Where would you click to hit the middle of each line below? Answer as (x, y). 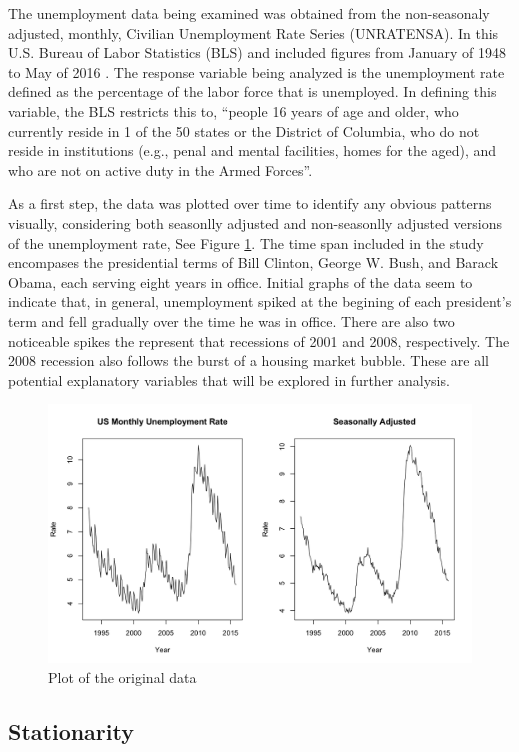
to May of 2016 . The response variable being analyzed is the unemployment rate (256, 71)
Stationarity (71, 730)
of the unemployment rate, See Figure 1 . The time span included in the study (246, 242)
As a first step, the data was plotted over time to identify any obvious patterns (250, 203)
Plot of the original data (122, 676)
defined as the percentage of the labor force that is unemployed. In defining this (252, 91)
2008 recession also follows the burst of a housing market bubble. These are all (248, 360)
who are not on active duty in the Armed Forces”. (160, 169)
